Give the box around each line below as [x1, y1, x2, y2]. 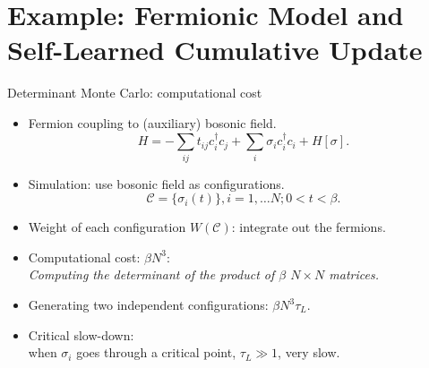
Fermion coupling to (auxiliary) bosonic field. [28, 113, 277, 132]
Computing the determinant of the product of [28, 265, 275, 284]
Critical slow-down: [28, 325, 134, 344]
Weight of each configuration [28, 218, 186, 236]
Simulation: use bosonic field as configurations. [28, 174, 285, 193]
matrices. [329, 265, 379, 284]
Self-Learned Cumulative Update [7, 31, 423, 68]
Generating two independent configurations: [28, 295, 269, 314]
